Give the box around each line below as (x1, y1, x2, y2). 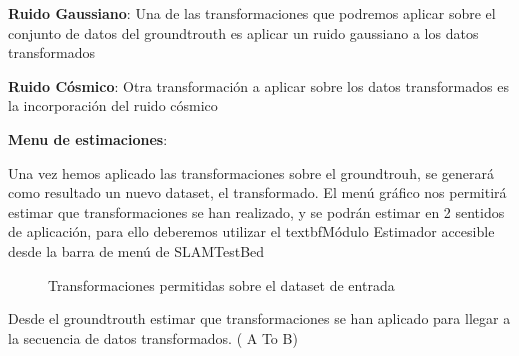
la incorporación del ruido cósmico (8, 95, 218, 116)
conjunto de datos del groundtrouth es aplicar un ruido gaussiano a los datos (8, 22, 479, 43)
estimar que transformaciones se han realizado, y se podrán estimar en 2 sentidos (8, 201, 505, 222)
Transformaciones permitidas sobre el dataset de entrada (48, 274, 395, 295)
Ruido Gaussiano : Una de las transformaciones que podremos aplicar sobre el (8, 3, 496, 23)
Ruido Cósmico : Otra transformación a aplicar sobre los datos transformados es (8, 75, 509, 96)
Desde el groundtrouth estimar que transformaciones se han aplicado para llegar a (8, 308, 511, 329)
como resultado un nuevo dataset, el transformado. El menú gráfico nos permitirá (8, 182, 507, 203)
